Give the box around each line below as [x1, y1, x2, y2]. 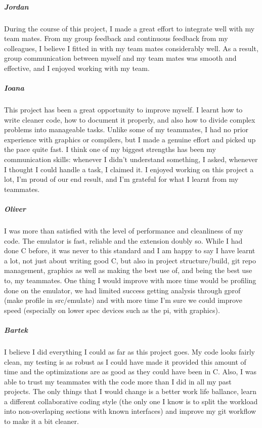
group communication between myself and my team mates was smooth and [4, 53, 237, 63]
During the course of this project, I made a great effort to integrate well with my [4, 23, 255, 33]
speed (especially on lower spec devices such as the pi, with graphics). [4, 304, 220, 315]
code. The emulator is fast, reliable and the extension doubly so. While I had [4, 235, 243, 246]
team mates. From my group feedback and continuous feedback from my [4, 33, 228, 44]
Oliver [4, 204, 26, 214]
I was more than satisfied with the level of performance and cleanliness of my [4, 225, 243, 236]
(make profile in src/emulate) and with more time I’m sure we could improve [4, 295, 242, 305]
